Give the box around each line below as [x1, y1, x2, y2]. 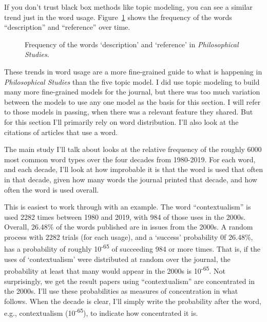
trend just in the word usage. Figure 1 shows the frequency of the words [4, 11, 232, 22]
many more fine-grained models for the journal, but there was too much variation [4, 86, 260, 97]
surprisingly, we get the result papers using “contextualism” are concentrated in [4, 275, 255, 286]
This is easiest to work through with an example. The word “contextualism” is [4, 201, 251, 212]
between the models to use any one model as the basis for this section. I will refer [4, 96, 261, 107]
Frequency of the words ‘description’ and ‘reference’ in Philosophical [25, 39, 239, 49]
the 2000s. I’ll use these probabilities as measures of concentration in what [4, 286, 238, 296]
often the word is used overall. [4, 184, 99, 195]
